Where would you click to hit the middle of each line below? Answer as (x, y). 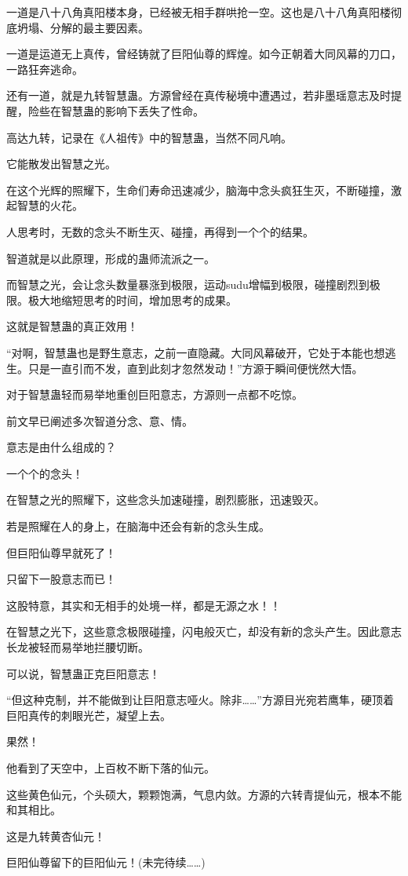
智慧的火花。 (50, 205)
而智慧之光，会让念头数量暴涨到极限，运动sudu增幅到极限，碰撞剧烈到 (188, 285)
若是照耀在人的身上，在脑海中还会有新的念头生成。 (138, 526)
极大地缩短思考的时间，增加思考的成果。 (132, 299)
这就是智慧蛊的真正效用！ (72, 326)
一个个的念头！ (45, 473)
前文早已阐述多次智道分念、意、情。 (100, 420)
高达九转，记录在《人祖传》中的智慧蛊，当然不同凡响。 (149, 137)
